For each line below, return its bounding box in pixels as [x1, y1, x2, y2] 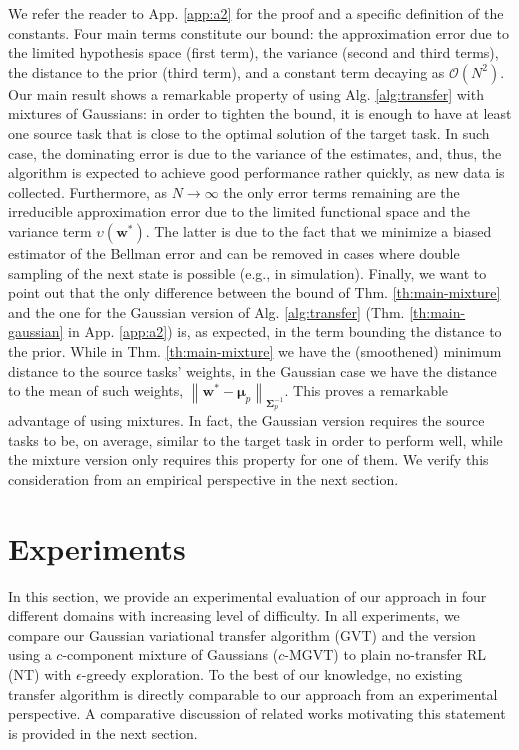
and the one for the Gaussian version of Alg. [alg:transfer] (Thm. [8, 301, 405, 322]
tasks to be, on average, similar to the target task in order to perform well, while [8, 429, 503, 450]
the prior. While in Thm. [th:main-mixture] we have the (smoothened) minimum [8, 340, 502, 361]
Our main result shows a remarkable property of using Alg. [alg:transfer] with [8, 83, 484, 104]
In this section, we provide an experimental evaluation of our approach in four [8, 585, 487, 606]
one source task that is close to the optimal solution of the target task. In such [8, 122, 490, 143]
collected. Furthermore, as [8, 181, 168, 202]
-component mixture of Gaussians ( [62, 644, 279, 665]
